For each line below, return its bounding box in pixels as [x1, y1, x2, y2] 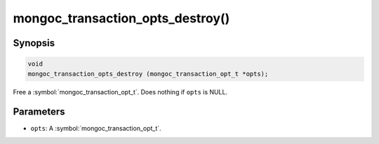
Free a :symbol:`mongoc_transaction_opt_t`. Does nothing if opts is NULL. [13, 87, 228, 96]
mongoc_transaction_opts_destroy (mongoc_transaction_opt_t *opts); [27, 70, 269, 78]
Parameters [13, 106, 65, 118]
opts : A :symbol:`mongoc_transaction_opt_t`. [30, 124, 161, 133]
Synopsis [13, 37, 55, 49]
